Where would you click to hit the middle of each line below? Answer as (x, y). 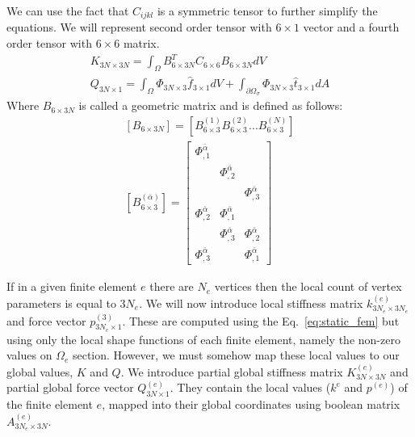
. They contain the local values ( (250, 387)
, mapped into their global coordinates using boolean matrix (251, 404)
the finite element (50, 404)
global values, (40, 371)
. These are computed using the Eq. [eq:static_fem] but (261, 320)
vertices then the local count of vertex (308, 286)
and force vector (46, 320)
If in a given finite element (72, 286)
